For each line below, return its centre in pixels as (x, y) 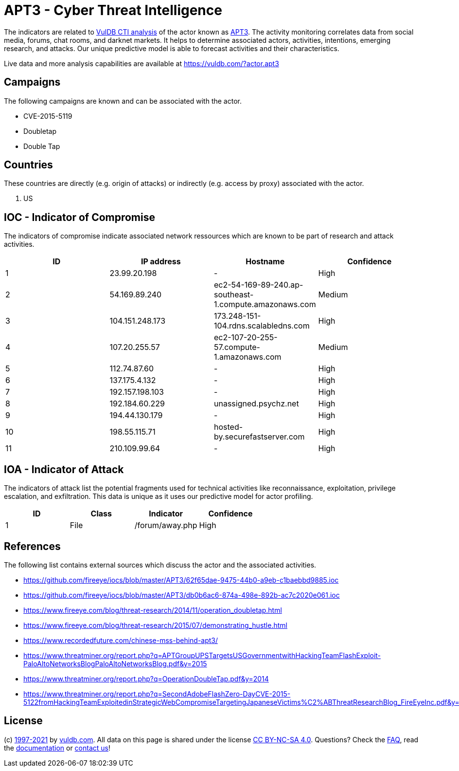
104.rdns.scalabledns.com (262, 326)
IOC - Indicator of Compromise (79, 217)
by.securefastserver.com (259, 437)
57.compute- (237, 347)
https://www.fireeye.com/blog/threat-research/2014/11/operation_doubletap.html (153, 610)
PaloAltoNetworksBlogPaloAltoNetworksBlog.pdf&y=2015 (115, 663)
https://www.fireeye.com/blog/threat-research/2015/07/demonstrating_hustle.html (155, 625)
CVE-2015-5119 (48, 116)
